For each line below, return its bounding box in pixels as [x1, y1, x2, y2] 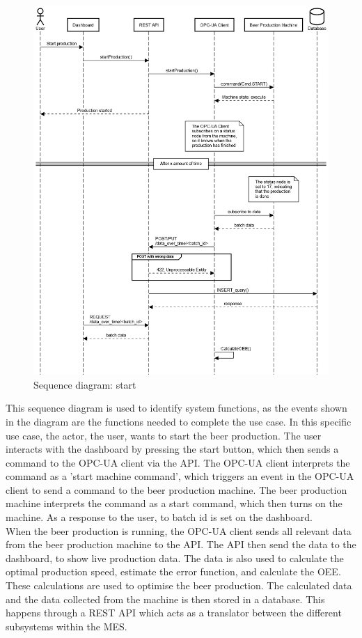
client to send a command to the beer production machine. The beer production [6, 482, 347, 497]
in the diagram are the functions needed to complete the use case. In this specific [6, 414, 352, 428]
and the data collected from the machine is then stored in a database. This [6, 591, 325, 606]
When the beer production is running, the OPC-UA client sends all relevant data [6, 523, 352, 538]
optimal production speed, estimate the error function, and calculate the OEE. [6, 564, 341, 579]
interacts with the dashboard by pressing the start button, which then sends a [6, 442, 339, 456]
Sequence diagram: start [33, 377, 136, 391]
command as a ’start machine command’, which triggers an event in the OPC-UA [6, 469, 354, 483]
